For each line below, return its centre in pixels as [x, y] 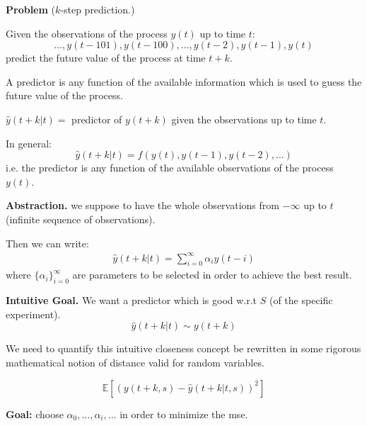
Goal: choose [35, 414]
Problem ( [31, 9]
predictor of [97, 119]
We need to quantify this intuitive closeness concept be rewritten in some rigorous [183, 348]
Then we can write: [47, 243]
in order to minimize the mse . [184, 414]
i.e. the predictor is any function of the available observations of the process [170, 168]
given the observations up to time [244, 119]
